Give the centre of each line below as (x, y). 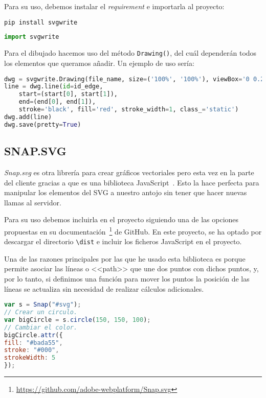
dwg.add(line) (28, 117)
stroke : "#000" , (32, 350)
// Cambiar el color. (41, 327)
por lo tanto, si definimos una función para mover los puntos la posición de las (127, 278)
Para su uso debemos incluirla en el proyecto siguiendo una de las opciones (121, 219)
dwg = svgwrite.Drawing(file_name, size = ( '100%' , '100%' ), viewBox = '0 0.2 (134, 79)
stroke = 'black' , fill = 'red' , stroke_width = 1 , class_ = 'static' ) (129, 110)
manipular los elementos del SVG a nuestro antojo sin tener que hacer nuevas (126, 192)
